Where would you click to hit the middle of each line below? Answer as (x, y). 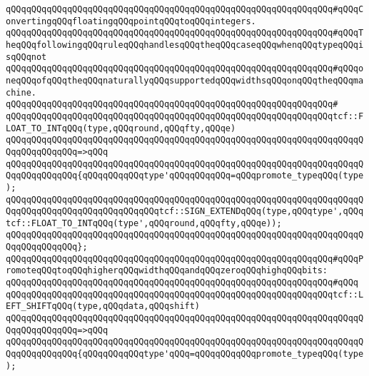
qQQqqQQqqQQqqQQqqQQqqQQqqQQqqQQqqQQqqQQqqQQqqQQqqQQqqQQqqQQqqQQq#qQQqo (185, 69)
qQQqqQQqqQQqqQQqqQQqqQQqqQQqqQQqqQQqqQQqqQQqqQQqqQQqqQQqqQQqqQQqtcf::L (185, 294)
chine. (21, 92)
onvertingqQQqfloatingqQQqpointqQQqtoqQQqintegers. (131, 21)
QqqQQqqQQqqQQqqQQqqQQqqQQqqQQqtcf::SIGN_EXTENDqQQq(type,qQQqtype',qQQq (185, 212)
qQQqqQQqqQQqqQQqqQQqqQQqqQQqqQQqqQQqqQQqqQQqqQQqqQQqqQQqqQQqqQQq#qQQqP (185, 259)
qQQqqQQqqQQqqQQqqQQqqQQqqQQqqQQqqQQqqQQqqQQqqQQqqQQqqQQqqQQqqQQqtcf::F (185, 116)
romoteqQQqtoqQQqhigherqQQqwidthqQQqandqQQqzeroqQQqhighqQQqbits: (167, 271)
